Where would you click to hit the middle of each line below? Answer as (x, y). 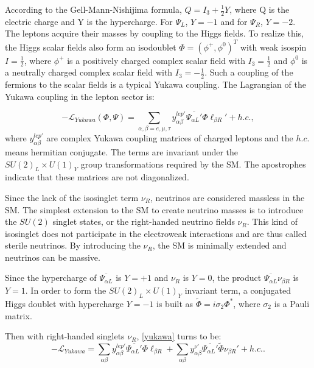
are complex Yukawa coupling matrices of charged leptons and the (170, 138)
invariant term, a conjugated (238, 290)
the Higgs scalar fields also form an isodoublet (91, 47)
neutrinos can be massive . (53, 257)
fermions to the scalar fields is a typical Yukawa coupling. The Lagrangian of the (155, 84)
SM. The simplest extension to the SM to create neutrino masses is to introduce (154, 209)
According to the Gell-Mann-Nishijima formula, (93, 9)
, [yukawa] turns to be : (179, 336)
